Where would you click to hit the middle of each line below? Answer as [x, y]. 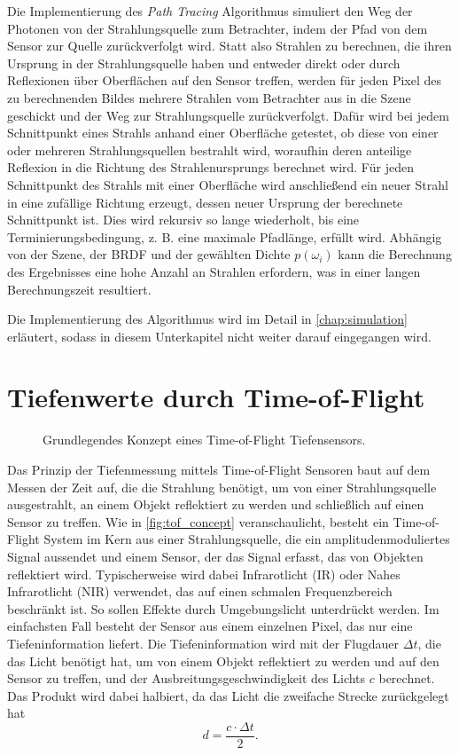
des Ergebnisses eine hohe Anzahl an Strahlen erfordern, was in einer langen [214, 271]
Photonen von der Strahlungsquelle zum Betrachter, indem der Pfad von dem [218, 28]
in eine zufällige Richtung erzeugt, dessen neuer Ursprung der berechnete [205, 202]
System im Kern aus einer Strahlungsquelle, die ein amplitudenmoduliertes [247, 539]
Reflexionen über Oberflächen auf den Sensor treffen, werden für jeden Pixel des [225, 80]
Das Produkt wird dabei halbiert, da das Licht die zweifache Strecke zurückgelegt [228, 695]
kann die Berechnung [395, 254]
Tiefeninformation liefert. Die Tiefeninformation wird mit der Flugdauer [203, 643]
